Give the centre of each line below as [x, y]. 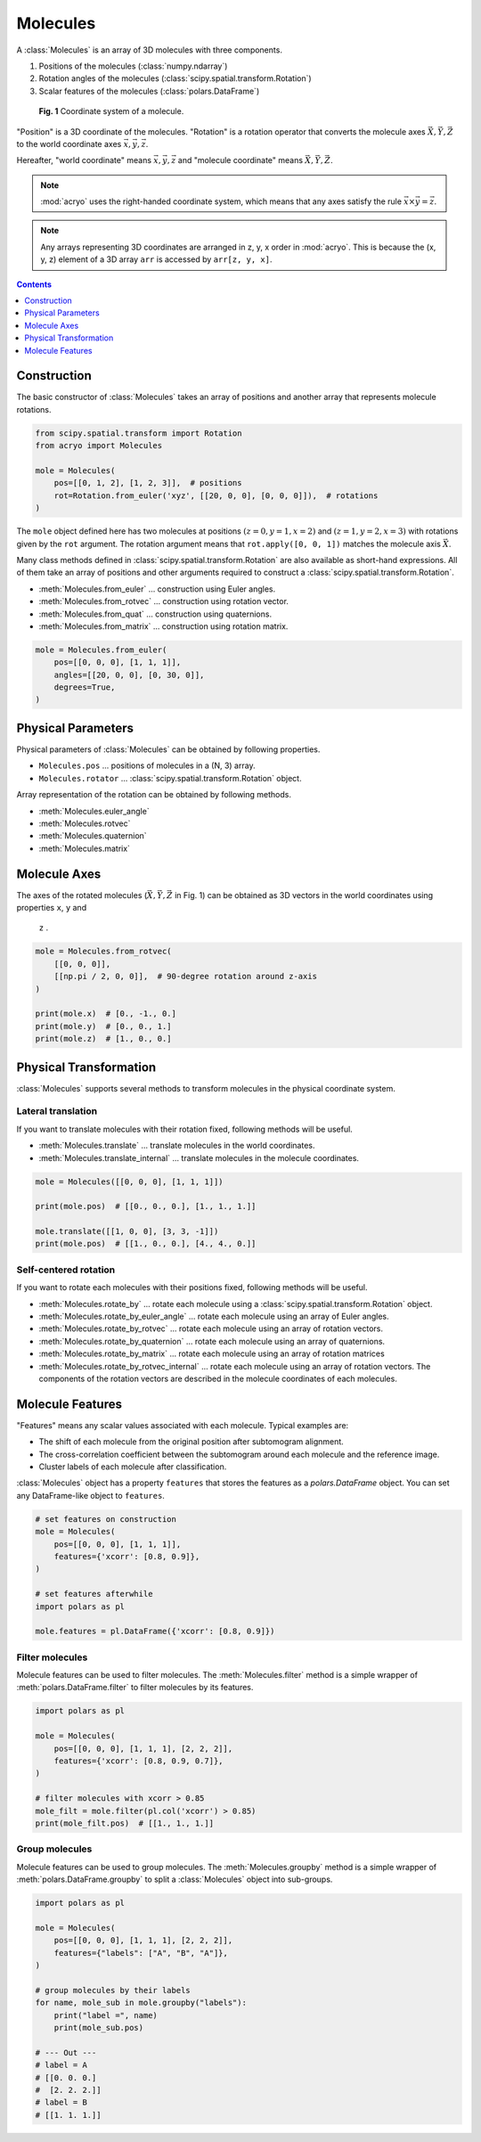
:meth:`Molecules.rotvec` [85, 823]
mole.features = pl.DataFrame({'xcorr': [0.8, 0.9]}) [155, 1631]
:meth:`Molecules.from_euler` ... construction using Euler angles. [157, 589]
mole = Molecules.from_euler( [101, 650]
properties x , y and [52, 907]
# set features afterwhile [94, 1594]
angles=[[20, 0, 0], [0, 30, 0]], [129, 674]
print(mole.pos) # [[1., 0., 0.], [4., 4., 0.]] [146, 1244]
